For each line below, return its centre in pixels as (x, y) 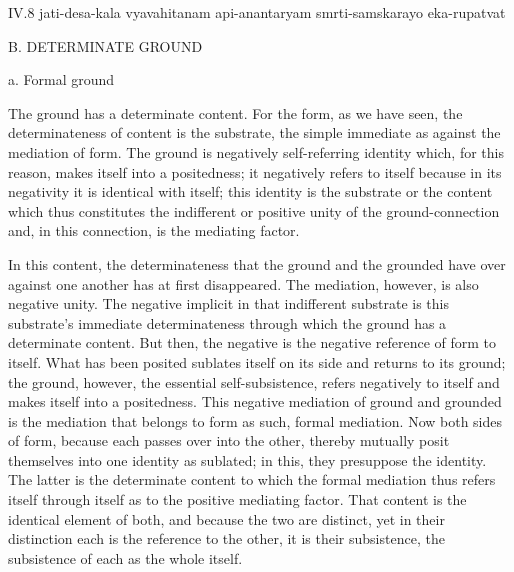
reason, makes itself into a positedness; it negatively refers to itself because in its (255, 171)
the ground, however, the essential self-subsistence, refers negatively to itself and (254, 381)
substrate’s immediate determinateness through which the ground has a (227, 322)
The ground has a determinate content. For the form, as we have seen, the (235, 112)
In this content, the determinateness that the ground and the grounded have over (257, 263)
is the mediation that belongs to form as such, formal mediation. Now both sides (255, 420)
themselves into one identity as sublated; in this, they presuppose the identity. (247, 459)
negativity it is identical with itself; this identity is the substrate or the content (250, 191)
